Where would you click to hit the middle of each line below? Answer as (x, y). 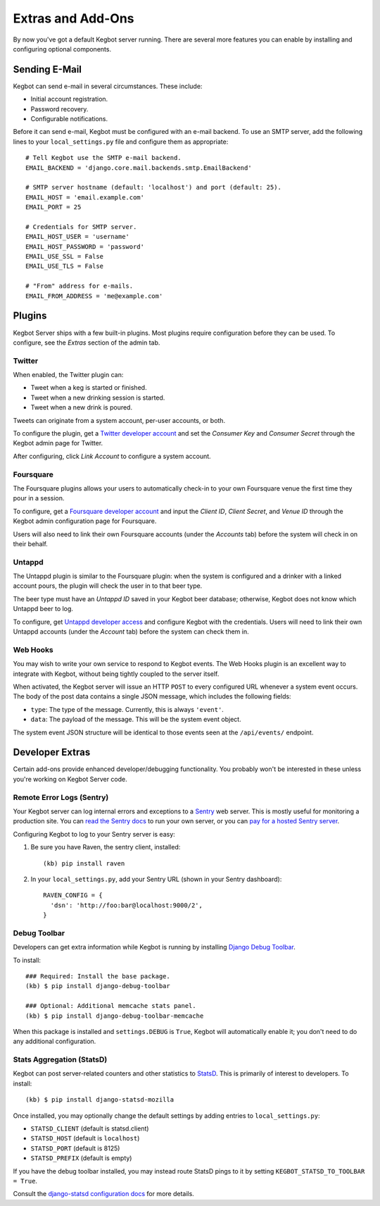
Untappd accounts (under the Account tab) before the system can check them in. (131, 632)
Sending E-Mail (47, 69)
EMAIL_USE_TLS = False (65, 266)
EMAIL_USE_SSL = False (65, 257)
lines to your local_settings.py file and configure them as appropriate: (121, 142)
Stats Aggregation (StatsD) (60, 1059)
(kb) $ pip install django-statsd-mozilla (100, 1100)
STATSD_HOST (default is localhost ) (85, 1138)
